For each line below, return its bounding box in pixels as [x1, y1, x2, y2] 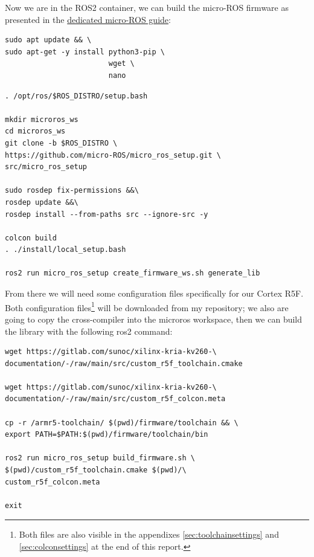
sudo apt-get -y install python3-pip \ [5, 47, 165, 56]
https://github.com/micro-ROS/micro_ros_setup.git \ [5, 150, 221, 159]
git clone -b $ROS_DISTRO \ [5, 138, 118, 147]
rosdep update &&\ [5, 198, 78, 207]
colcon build [5, 233, 57, 242]
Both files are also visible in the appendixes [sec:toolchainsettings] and [19, 528, 279, 541]
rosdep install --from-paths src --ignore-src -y [5, 210, 208, 219]
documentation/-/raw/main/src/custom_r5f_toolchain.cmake [5, 359, 243, 368]
